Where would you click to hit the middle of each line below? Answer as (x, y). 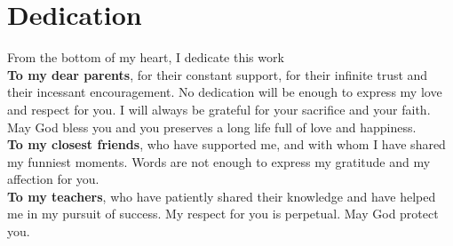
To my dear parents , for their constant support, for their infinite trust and (218, 74)
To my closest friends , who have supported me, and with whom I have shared (226, 144)
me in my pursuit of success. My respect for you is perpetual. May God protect (223, 214)
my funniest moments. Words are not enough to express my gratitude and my (219, 161)
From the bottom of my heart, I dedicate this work (146, 57)
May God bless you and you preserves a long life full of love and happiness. (212, 127)
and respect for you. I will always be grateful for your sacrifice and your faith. (219, 109)
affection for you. (53, 179)
